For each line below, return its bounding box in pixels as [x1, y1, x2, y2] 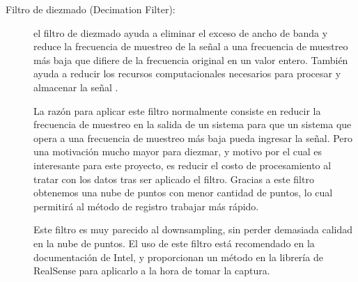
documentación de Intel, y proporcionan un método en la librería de [33, 249, 323, 264]
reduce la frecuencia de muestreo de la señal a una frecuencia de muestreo [33, 39, 348, 54]
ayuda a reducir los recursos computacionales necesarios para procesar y [33, 66, 341, 81]
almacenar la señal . [33, 79, 118, 94]
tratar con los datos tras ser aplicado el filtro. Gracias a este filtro [33, 171, 314, 186]
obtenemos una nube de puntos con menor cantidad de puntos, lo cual [33, 185, 333, 200]
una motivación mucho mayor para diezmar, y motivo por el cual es [33, 144, 322, 159]
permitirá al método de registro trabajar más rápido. [33, 198, 259, 213]
